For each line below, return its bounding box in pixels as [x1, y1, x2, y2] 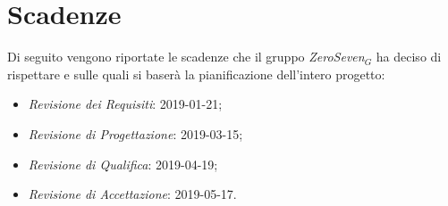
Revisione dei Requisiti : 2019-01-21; [28, 95, 223, 113]
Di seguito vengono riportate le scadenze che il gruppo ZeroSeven [7, 47, 365, 66]
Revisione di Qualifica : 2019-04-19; [28, 154, 218, 173]
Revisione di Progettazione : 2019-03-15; [28, 124, 243, 143]
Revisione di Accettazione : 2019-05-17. [28, 185, 237, 203]
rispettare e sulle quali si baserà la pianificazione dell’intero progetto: [7, 64, 385, 83]
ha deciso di [376, 47, 442, 66]
